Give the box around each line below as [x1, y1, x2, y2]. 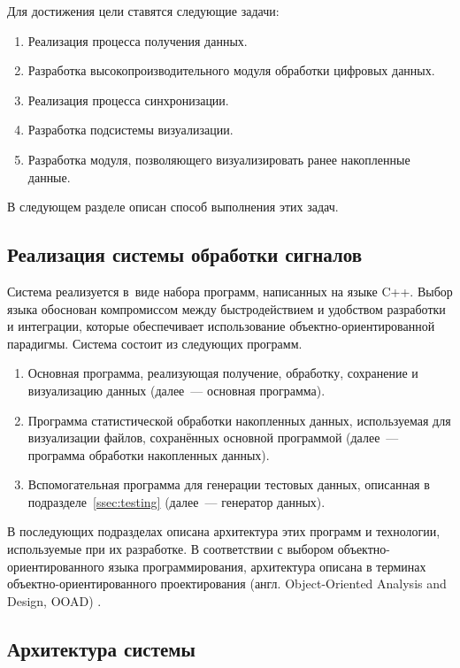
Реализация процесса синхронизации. [27, 90, 229, 109]
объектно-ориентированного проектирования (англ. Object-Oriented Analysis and [7, 574, 447, 593]
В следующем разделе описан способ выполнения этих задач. [7, 197, 339, 216]
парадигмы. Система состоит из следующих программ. [7, 334, 303, 352]
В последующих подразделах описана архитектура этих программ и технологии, [7, 522, 441, 541]
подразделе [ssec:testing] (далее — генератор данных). [27, 492, 326, 511]
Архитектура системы [7, 634, 196, 662]
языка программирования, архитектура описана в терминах [108, 557, 426, 575]
